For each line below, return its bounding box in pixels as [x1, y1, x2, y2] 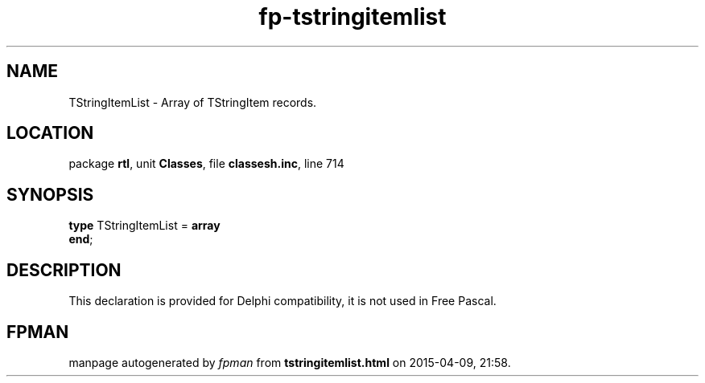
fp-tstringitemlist [258, 3, 447, 31]
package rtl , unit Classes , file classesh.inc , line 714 [68, 157, 344, 171]
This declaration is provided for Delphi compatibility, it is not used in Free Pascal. [68, 294, 497, 308]
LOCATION [6, 123, 94, 144]
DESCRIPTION [6, 259, 122, 280]
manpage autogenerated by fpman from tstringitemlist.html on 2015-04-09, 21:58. [68, 355, 511, 369]
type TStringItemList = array [68, 218, 221, 233]
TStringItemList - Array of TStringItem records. [68, 95, 317, 109]
